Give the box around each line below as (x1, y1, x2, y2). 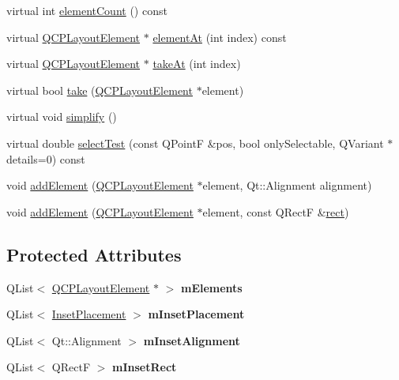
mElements (180, 279, 243, 295)
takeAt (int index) (152, 55, 241, 72)
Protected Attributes (6, 242, 182, 266)
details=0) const (6, 150, 85, 167)
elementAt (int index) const (152, 28, 287, 45)
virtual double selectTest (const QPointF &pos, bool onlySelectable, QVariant (6, 134, 384, 151)
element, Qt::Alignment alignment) (202, 177, 372, 194)
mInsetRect (112, 359, 177, 375)
